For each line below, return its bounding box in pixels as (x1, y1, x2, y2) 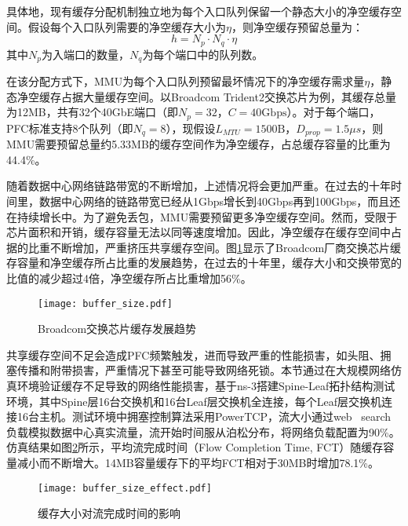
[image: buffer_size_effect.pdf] (38, 482, 212, 494)
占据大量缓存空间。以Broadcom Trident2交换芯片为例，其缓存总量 (60, 88, 396, 104)
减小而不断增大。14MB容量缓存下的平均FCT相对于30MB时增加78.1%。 (16, 454, 380, 470)
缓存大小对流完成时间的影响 (38, 505, 180, 521)
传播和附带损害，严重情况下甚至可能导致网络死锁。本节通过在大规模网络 (16, 362, 391, 378)
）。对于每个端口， (286, 104, 381, 120)
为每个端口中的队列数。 (142, 46, 264, 62)
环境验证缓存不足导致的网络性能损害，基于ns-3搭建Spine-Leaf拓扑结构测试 (16, 377, 395, 393)
